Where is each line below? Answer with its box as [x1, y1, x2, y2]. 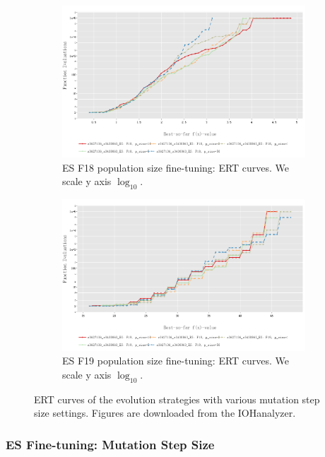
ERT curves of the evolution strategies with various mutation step [34, 391, 320, 406]
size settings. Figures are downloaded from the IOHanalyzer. [34, 405, 296, 420]
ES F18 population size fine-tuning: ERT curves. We [62, 160, 290, 174]
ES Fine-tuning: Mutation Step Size [6, 435, 215, 453]
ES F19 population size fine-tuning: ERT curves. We [62, 353, 290, 368]
